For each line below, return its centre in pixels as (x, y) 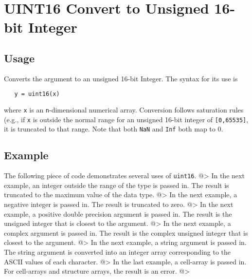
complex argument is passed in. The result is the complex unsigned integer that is (126, 232)
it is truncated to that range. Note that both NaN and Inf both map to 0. (114, 129)
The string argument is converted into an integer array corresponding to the (117, 252)
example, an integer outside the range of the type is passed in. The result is (117, 185)
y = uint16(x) (37, 94)
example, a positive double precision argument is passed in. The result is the (118, 214)
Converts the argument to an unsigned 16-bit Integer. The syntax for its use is (121, 78)
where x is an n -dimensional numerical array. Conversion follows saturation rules (124, 110)
